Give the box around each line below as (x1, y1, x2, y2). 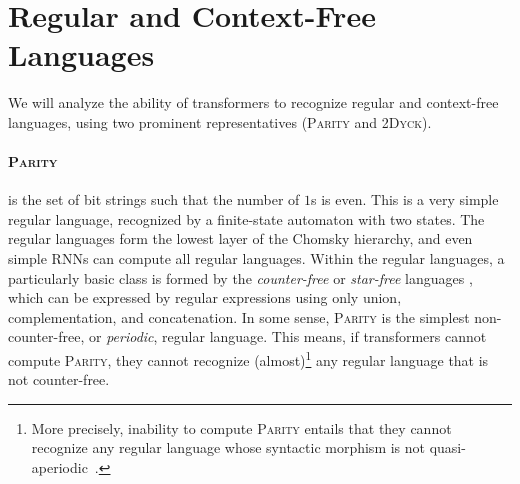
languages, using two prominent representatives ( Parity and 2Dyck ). (8, 111, 432, 132)
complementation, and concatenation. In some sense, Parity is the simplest (8, 306, 470, 327)
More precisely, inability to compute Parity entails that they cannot (31, 417, 452, 438)
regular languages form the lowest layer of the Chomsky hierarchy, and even (8, 228, 473, 249)
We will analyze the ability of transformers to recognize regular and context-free (8, 92, 499, 113)
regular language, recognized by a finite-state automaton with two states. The (8, 208, 485, 229)
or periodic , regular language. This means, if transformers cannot (88, 326, 487, 347)
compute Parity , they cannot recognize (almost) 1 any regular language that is (8, 347, 489, 370)
